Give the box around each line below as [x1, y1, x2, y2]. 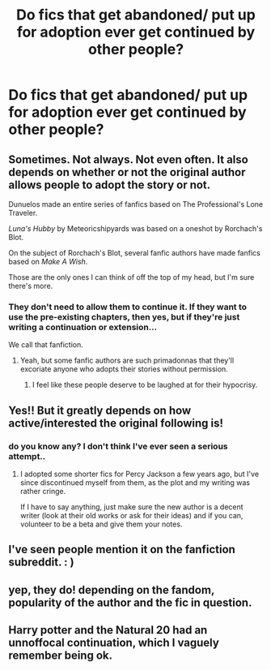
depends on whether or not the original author [8, 165, 246, 179]
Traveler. [8, 208, 38, 217]
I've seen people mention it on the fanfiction [8, 543, 236, 556]
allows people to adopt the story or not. [8, 178, 211, 191]
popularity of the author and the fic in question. [8, 595, 252, 609]
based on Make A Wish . [8, 257, 88, 266]
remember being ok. [8, 649, 113, 663]
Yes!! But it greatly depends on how [8, 403, 192, 417]
